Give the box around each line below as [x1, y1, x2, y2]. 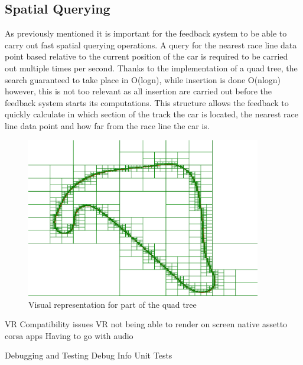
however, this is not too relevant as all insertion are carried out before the [5, 85, 272, 97]
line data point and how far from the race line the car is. [5, 119, 210, 131]
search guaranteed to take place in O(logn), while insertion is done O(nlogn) [5, 73, 281, 86]
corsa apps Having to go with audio [5, 329, 133, 341]
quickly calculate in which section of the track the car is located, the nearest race [5, 108, 298, 120]
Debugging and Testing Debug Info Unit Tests [5, 349, 172, 361]
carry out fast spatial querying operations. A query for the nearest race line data [5, 38, 297, 51]
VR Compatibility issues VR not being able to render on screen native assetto [5, 318, 288, 330]
